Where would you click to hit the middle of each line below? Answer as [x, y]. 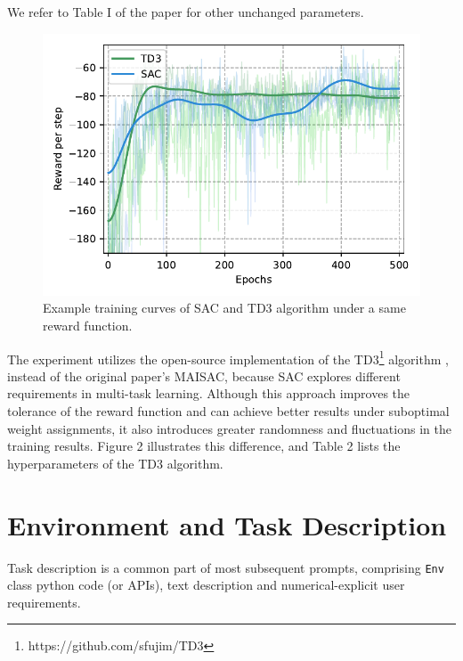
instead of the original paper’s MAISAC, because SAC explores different [204, 375]
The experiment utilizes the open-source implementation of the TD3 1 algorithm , [228, 357]
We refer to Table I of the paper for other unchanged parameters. [186, 12]
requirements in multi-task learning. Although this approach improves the [209, 393]
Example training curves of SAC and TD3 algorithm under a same [224, 308]
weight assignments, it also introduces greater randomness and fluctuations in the [229, 428]
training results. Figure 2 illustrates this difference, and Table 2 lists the [204, 446]
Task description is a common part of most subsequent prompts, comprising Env [226, 567]
